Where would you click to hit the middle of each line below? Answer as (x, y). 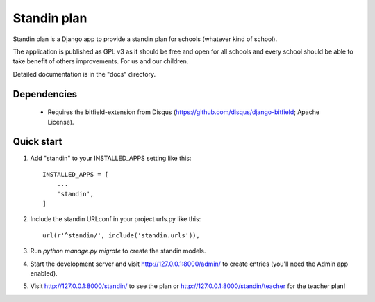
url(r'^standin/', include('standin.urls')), (122, 235)
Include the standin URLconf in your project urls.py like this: (116, 219)
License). (61, 122)
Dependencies (45, 94)
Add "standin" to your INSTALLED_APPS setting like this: (111, 158)
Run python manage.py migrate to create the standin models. (118, 251)
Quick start (37, 142)
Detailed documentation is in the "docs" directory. (84, 74)
